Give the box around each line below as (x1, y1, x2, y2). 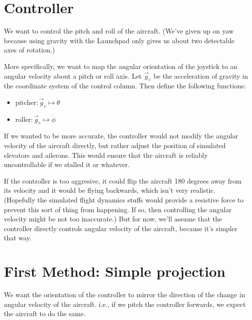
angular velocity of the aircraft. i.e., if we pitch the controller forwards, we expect (4, 299, 246, 309)
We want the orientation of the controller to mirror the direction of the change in (4, 289, 245, 300)
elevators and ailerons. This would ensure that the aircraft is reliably (4, 150, 208, 160)
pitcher (15, 99, 36, 106)
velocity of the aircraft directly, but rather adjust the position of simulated (4, 140, 226, 151)
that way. (4, 233, 31, 243)
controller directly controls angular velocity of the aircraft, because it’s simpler (4, 223, 237, 233)
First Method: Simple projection (4, 261, 226, 281)
